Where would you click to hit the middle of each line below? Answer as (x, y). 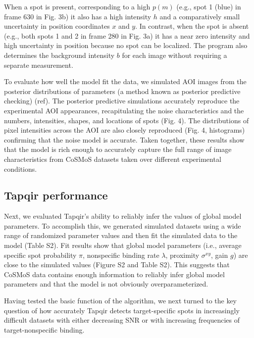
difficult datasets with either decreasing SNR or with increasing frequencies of (122, 320)
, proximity (182, 255)
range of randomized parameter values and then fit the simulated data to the (121, 235)
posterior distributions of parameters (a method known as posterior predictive (122, 91)
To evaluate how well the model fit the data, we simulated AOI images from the (125, 81)
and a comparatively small (200, 16)
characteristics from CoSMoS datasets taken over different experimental (113, 159)
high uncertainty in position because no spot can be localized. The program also (126, 45)
